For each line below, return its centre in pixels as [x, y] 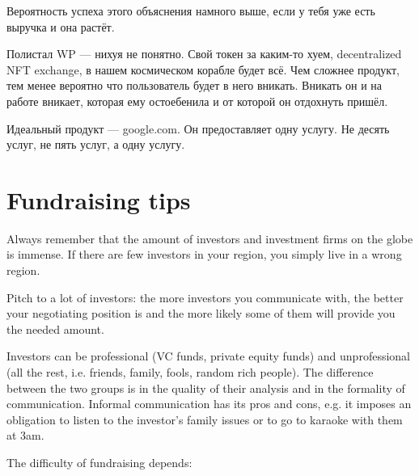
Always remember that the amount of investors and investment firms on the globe [210, 238]
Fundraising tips [99, 199]
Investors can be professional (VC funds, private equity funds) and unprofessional [208, 356]
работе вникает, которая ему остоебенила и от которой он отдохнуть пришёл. [197, 101]
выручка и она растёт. [61, 26]
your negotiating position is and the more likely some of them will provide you [201, 313]
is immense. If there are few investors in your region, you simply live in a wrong [204, 254]
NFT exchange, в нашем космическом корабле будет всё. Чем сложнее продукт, [203, 69]
